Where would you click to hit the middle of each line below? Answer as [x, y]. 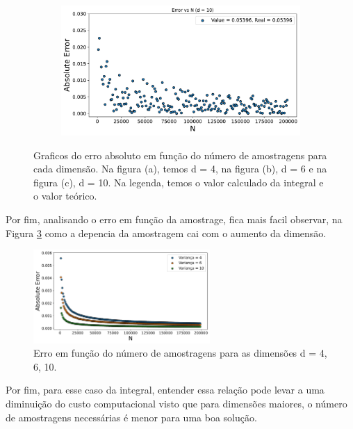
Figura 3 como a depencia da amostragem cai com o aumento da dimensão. [166, 233]
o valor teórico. [65, 196]
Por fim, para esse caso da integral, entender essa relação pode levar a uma [165, 390]
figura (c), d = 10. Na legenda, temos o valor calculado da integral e [179, 182]
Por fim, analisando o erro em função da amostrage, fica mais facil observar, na [174, 219]
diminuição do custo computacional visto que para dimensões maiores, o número [176, 404]
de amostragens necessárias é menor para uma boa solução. [131, 417]
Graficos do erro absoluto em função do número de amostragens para [180, 155]
